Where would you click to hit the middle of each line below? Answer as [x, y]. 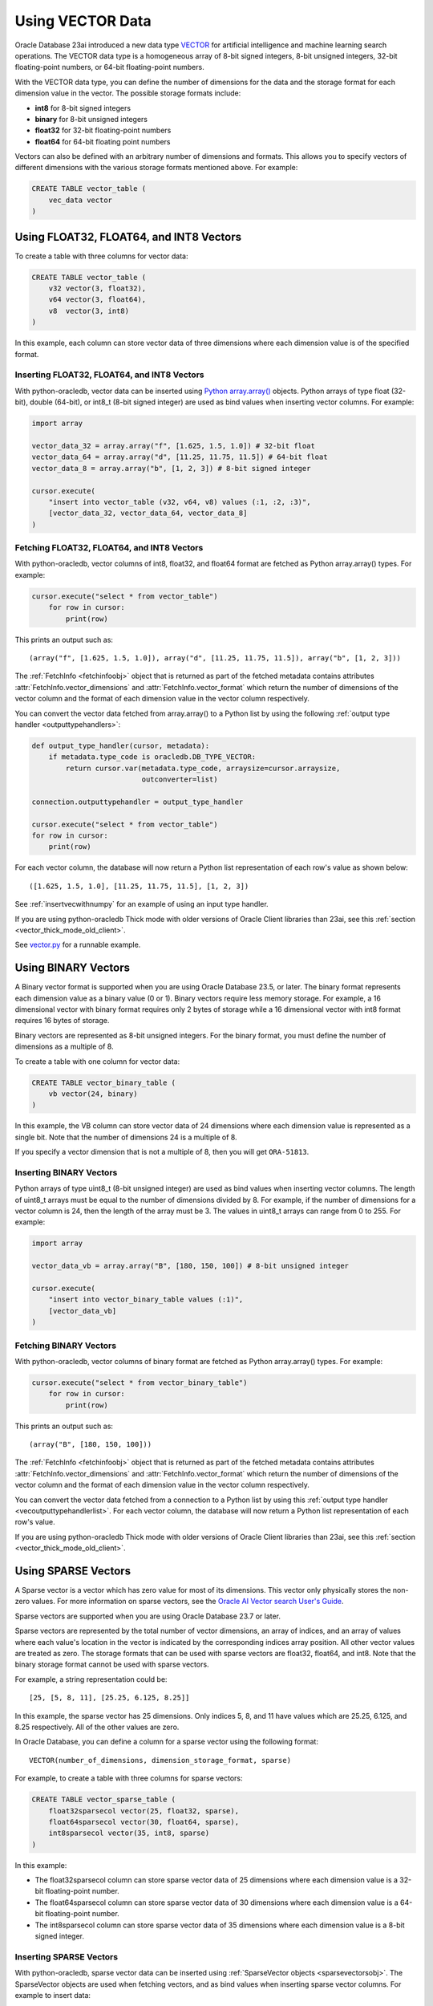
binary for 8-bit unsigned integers [91, 119]
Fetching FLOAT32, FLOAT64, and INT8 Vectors [109, 548]
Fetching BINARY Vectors [65, 1346]
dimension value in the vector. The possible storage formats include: [128, 93]
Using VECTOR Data [83, 21]
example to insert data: [53, 1995]
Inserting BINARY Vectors [66, 1172]
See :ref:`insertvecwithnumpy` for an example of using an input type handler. [142, 904]
